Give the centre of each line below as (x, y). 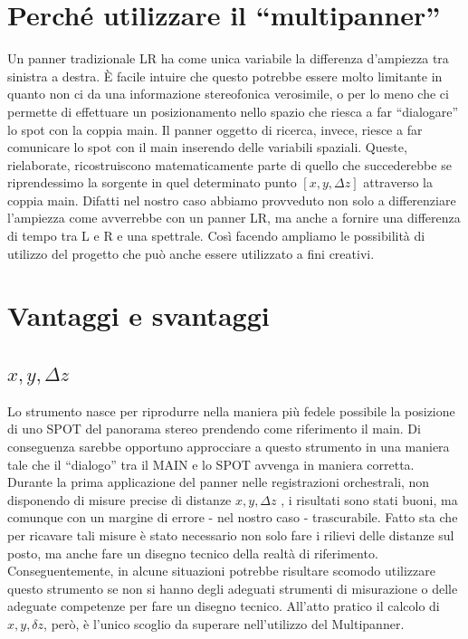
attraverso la (398, 182)
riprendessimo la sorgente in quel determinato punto (152, 182)
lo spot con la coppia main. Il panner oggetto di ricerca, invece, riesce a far (215, 129)
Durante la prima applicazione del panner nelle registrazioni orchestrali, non (219, 482)
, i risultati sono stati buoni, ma (369, 499)
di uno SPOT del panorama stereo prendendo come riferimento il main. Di (214, 429)
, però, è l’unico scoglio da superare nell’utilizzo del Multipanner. (224, 623)
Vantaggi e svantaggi (138, 315)
